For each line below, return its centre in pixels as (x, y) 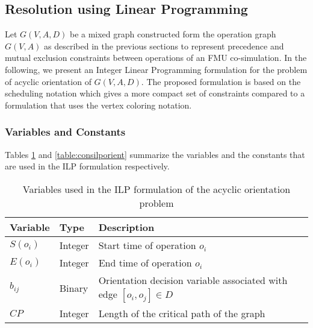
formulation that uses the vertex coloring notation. (98, 105)
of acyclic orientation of (48, 81)
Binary (74, 288)
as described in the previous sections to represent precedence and (164, 46)
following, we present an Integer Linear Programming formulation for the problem (156, 69)
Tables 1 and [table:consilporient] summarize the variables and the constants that (155, 154)
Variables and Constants (65, 132)
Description (126, 227)
